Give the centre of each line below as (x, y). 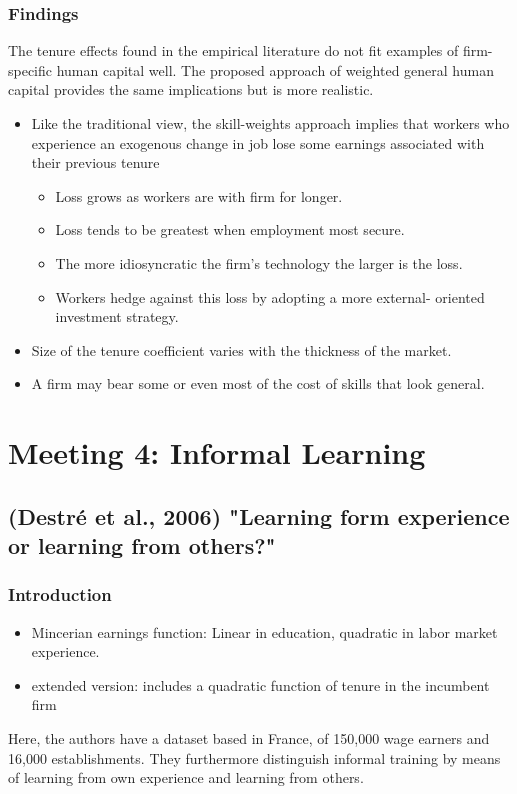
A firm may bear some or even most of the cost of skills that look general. (258, 383)
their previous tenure (95, 162)
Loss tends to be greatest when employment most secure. (230, 229)
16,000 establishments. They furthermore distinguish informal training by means (254, 757)
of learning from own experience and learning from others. (186, 777)
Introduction (60, 594)
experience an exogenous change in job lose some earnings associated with (258, 142)
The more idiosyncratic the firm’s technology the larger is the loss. (259, 262)
